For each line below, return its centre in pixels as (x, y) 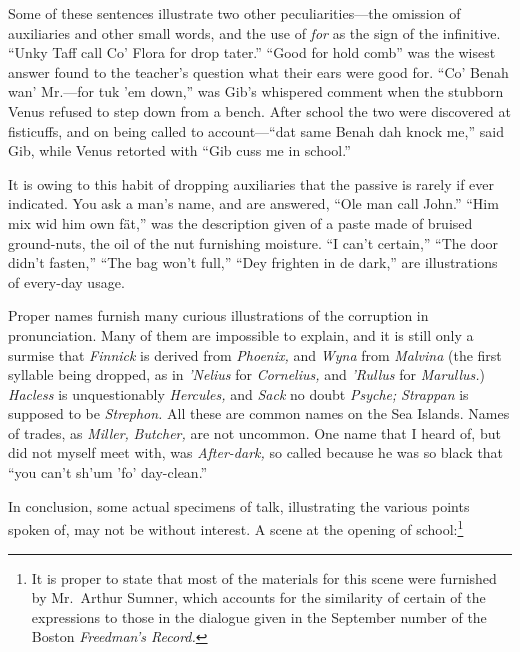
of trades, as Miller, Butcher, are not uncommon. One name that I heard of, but (254, 432)
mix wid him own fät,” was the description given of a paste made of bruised (240, 222)
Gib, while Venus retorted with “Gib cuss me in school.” (179, 150)
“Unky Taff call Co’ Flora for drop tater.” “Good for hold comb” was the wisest (252, 52)
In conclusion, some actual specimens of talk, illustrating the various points (239, 505)
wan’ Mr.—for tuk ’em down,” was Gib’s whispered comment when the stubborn (256, 91)
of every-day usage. (66, 281)
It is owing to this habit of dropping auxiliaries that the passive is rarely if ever (251, 183)
